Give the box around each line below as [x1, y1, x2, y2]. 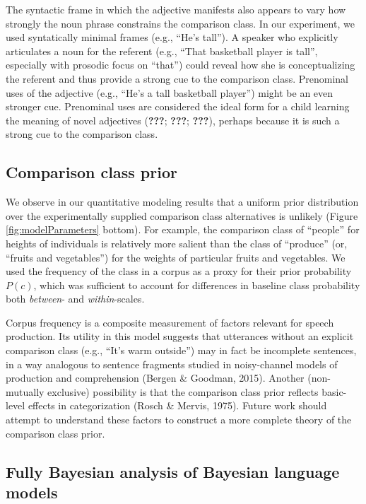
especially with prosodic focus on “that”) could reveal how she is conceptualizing [6, 57, 355, 72]
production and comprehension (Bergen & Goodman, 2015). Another [6, 370, 305, 385]
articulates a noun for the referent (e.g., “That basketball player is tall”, [6, 43, 318, 58]
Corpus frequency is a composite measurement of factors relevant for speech [6, 315, 334, 329]
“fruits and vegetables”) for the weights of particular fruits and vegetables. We [6, 250, 346, 264]
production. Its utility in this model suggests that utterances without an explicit [6, 329, 354, 344]
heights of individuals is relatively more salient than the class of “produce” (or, [6, 235, 348, 250]
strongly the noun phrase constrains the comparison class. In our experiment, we [6, 16, 355, 30]
